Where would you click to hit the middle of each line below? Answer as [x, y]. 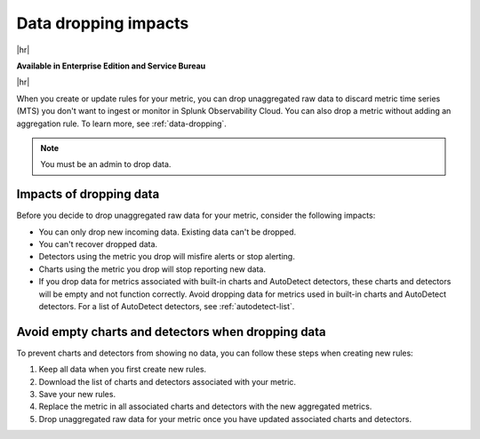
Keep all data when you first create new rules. [123, 370]
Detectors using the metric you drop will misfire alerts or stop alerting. [167, 257]
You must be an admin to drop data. [106, 164]
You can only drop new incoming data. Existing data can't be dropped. [168, 232]
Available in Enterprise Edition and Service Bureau [111, 66]
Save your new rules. [77, 394]
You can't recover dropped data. [98, 243]
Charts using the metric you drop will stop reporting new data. [152, 269]
